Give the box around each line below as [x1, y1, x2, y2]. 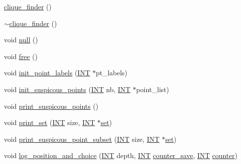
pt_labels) [96, 67, 128, 78]
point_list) [136, 84, 169, 94]
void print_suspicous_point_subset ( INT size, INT [4, 133, 160, 144]
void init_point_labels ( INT [4, 67, 90, 78]
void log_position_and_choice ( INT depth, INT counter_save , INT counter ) [4, 150, 238, 161]
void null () [4, 34, 38, 45]
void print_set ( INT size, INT [4, 117, 95, 128]
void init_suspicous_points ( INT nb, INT [4, 84, 131, 94]
